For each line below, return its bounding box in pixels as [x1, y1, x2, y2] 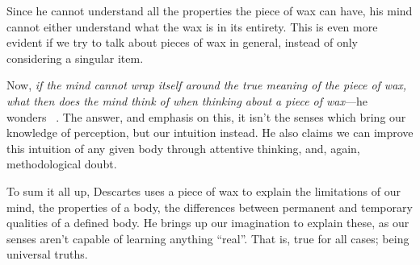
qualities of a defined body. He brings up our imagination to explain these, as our [6, 214, 409, 231]
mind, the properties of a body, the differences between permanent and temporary [6, 198, 413, 215]
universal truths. [6, 246, 88, 263]
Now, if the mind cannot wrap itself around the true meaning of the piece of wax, [6, 77, 407, 93]
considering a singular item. [6, 49, 144, 66]
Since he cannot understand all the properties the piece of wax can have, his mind [6, 2, 413, 19]
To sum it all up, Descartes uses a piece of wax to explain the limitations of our [6, 182, 401, 199]
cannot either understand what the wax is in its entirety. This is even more [6, 18, 378, 35]
